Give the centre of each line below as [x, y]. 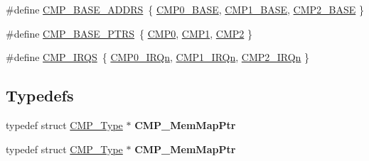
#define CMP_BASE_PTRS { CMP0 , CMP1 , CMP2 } [129, 33]
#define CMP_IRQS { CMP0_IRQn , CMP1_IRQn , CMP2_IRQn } [158, 57]
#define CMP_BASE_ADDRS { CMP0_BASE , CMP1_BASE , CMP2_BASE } [185, 9]
